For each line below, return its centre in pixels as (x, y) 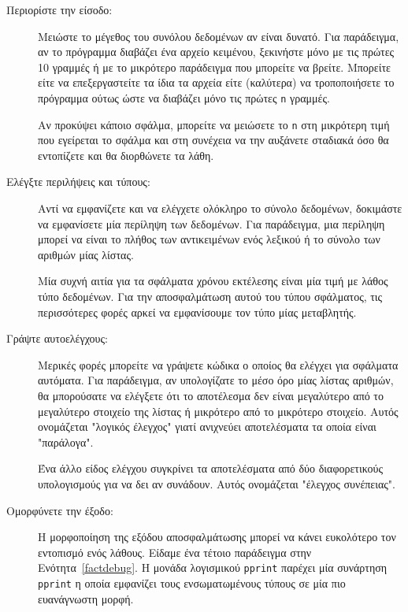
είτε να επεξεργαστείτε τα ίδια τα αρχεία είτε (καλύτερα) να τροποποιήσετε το (216, 82)
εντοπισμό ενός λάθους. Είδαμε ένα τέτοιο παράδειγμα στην (175, 552)
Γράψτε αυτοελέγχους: (57, 338)
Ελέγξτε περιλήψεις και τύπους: (78, 182)
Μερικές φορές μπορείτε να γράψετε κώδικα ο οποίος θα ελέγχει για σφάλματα (218, 364)
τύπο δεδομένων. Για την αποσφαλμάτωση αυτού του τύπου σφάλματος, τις (210, 297)
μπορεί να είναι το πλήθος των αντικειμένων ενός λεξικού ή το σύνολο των (209, 239)
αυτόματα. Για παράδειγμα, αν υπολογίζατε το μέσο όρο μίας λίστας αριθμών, (216, 380)
